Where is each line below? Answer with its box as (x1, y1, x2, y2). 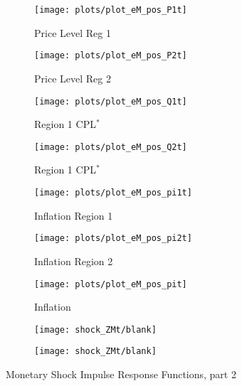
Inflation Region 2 (34, 253, 113, 268)
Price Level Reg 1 (34, 25, 111, 40)
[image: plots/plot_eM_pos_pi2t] (34, 233, 192, 244)
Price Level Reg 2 (34, 70, 111, 85)
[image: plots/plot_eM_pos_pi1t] (34, 188, 192, 198)
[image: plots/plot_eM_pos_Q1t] (34, 96, 187, 107)
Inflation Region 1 (34, 208, 113, 223)
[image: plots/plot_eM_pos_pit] (34, 279, 187, 289)
